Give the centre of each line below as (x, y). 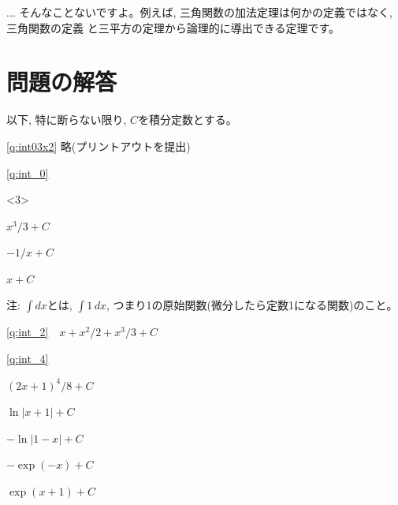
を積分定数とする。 (188, 120)
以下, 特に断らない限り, (67, 120)
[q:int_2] (28, 332)
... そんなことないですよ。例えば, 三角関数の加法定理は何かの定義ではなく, (199, 12)
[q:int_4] (28, 359)
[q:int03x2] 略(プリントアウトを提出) (99, 146)
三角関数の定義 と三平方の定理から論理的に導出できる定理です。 (173, 27)
